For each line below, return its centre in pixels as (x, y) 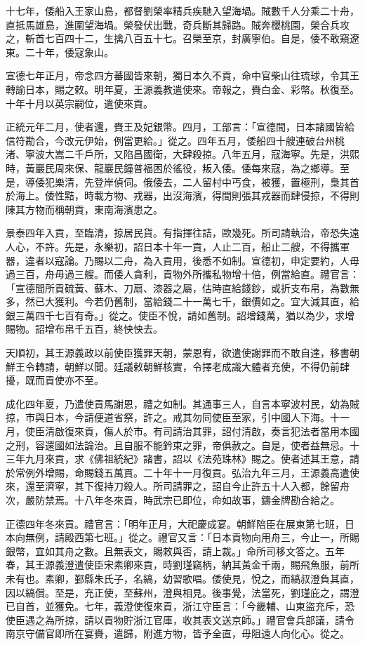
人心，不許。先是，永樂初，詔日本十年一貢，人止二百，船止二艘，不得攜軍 (178, 246)
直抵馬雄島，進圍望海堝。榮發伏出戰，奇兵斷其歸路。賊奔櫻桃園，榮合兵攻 (178, 24)
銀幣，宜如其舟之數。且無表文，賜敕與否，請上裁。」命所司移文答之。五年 (175, 551)
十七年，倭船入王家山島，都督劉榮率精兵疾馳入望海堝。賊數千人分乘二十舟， (182, 11)
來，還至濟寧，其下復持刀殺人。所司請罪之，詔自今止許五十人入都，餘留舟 (178, 486)
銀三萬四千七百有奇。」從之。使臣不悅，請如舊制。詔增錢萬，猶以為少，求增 (180, 315)
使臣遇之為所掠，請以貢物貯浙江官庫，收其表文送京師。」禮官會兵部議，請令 (180, 619)
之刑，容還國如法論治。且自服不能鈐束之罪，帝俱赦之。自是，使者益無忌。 (178, 445)
